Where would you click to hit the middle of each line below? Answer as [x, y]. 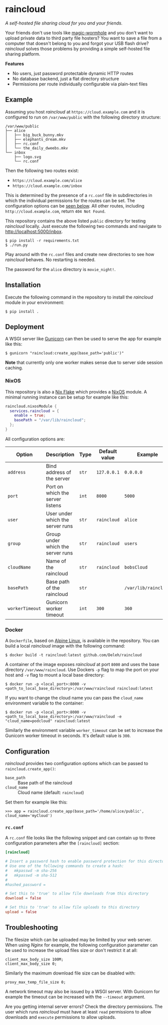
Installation [23, 285]
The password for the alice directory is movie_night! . [60, 269]
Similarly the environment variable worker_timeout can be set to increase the [84, 730]
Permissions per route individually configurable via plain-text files [80, 84]
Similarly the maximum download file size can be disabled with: [70, 973]
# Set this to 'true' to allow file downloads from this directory [77, 893]
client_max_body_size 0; [31, 963]
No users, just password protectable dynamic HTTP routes [73, 73]
